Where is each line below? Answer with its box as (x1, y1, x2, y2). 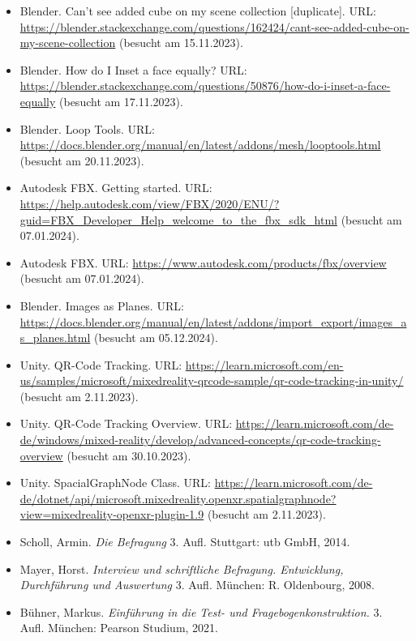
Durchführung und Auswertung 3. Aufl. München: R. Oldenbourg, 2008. (19, 576, 375, 593)
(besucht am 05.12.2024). (93, 329, 218, 346)
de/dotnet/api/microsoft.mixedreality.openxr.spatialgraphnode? (19, 489, 337, 506)
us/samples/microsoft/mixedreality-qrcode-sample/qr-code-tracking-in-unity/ (19, 372, 404, 389)
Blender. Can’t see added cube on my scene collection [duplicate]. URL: (19, 2, 376, 19)
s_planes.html (19, 329, 91, 346)
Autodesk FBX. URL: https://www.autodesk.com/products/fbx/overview (19, 254, 387, 271)
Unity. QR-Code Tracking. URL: (19, 356, 182, 373)
